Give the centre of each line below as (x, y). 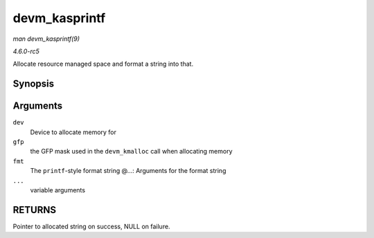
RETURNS (35, 210)
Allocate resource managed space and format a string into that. (103, 64)
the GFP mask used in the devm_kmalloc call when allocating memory (131, 152)
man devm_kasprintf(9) (46, 39)
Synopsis (34, 84)
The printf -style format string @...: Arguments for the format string (128, 171)
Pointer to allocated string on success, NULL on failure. (91, 226)
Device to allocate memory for (73, 132)
